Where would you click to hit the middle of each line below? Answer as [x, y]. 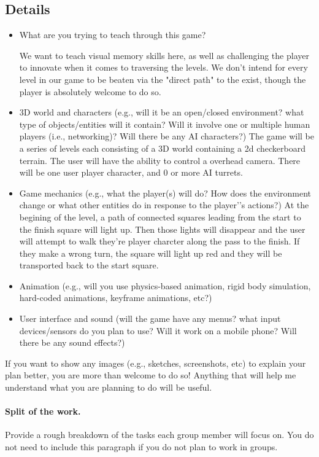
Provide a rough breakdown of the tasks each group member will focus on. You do [159, 435]
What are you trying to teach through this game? [113, 35]
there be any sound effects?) [72, 342]
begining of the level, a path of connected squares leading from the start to [160, 217]
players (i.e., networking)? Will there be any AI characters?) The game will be [167, 136]
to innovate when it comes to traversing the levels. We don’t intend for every [163, 67]
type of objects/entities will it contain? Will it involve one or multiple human [165, 124]
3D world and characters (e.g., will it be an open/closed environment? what [162, 112]
